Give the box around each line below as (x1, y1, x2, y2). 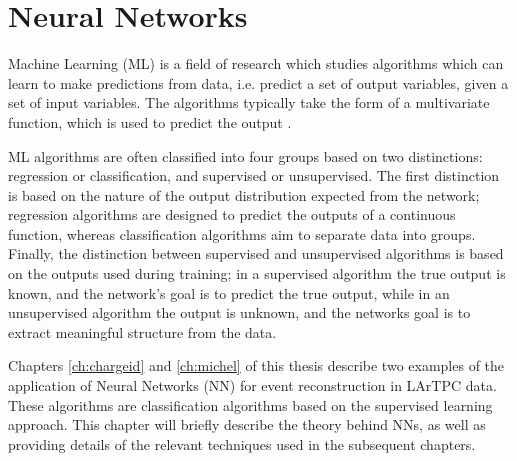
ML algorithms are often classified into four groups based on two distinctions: (8, 145, 483, 166)
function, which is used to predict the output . (8, 111, 292, 132)
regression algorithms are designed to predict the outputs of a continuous (8, 204, 456, 225)
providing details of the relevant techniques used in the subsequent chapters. (8, 433, 476, 454)
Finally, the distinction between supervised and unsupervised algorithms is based (8, 243, 504, 264)
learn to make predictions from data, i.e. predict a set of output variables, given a (8, 72, 509, 93)
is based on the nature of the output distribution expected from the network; (8, 184, 480, 205)
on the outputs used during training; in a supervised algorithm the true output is (8, 263, 506, 284)
